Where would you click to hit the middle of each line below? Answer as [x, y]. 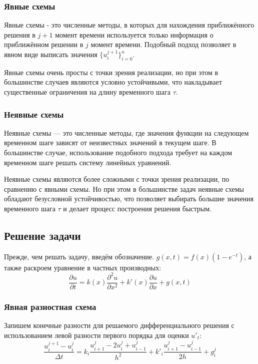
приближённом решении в [44, 44]
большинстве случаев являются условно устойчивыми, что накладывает [113, 82]
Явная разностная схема [50, 306]
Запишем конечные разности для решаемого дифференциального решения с [119, 325]
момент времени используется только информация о [134, 34]
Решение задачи [42, 235]
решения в [20, 34]
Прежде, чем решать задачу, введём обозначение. [79, 256]
